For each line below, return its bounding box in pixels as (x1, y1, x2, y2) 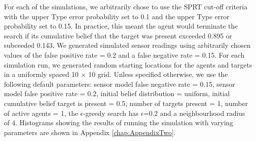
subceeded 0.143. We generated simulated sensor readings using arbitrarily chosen (4, 40, 251, 50)
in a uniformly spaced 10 (4, 69, 79, 79)
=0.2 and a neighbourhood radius (144, 107, 245, 118)
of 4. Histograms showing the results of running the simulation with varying (4, 117, 233, 128)
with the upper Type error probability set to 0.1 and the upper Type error (4, 11, 230, 21)
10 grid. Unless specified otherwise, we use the (88, 69, 228, 79)
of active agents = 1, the (4, 107, 78, 118)
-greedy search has (83, 107, 139, 118)
